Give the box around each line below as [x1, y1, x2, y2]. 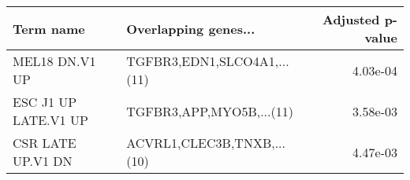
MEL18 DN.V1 [13, 52, 96, 70]
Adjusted [322, 10, 380, 28]
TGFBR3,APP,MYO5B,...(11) [126, 101, 293, 120]
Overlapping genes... [126, 19, 255, 38]
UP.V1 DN [13, 152, 73, 170]
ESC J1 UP [13, 93, 77, 111]
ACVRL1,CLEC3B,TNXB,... [126, 134, 286, 152]
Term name [13, 19, 85, 38]
